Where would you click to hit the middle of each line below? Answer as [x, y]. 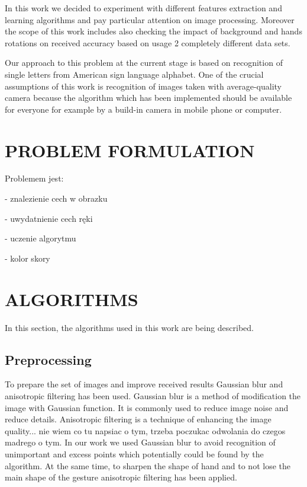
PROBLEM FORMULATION [130, 150]
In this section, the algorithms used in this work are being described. [130, 327]
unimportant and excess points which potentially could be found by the [134, 453]
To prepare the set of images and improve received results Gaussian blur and [144, 384]
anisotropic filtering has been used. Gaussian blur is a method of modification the [153, 395]
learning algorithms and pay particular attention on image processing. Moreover [150, 19]
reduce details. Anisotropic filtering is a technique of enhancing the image [138, 419]
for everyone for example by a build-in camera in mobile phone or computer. [143, 109]
